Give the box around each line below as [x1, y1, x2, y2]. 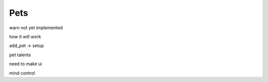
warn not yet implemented [9, 25, 63, 31]
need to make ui [9, 61, 42, 67]
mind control [9, 70, 35, 76]
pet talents [9, 52, 31, 58]
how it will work [9, 34, 42, 40]
